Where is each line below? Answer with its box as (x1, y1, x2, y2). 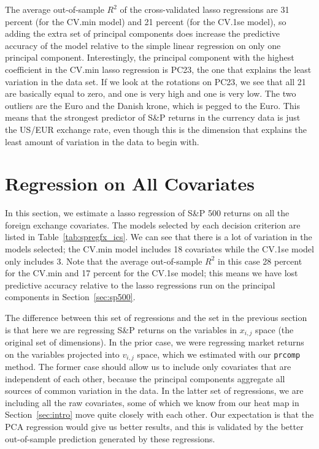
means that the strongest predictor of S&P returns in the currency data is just (5, 111, 301, 124)
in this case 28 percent (218, 254, 302, 267)
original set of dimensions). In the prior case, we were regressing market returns (5, 336, 304, 349)
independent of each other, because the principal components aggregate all (5, 372, 285, 385)
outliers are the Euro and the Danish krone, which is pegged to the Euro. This (5, 99, 300, 111)
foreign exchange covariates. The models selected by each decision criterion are (5, 218, 301, 231)
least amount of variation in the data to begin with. (5, 135, 199, 148)
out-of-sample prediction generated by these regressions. (5, 432, 215, 445)
